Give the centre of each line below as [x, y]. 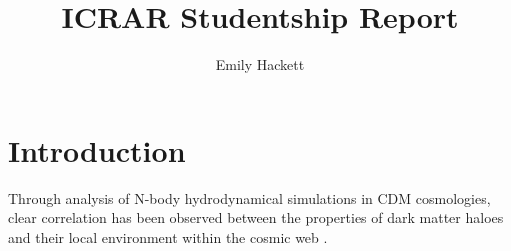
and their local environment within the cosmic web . [168, 236]
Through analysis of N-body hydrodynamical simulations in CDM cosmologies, [249, 197]
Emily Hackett [260, 64]
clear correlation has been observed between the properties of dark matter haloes [256, 217]
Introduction [97, 149]
